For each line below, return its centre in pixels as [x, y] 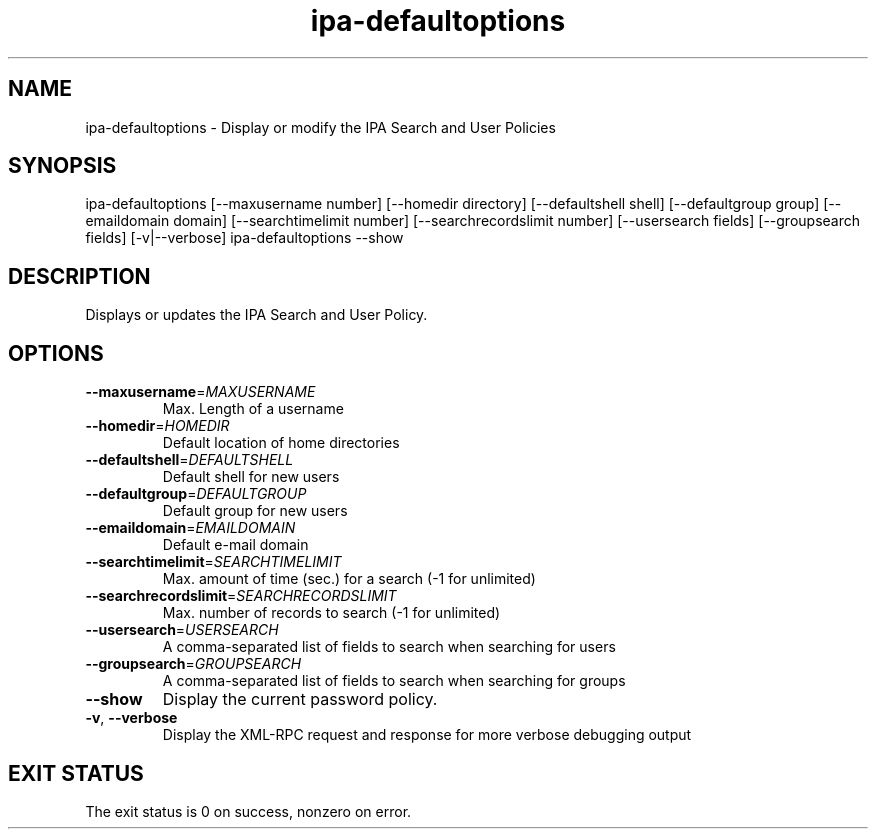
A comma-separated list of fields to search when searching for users [389, 647]
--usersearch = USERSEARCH [182, 630]
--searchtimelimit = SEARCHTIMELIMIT [213, 562]
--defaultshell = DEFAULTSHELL [189, 460]
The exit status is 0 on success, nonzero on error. [248, 811]
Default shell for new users [251, 477]
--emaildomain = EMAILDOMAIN [190, 528]
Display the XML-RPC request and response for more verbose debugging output [427, 735]
